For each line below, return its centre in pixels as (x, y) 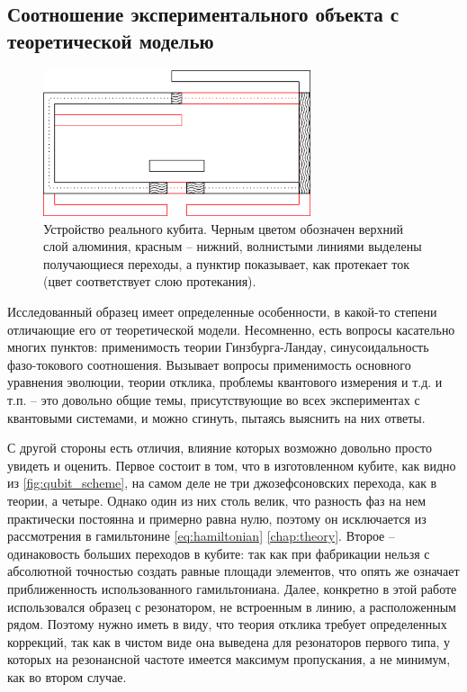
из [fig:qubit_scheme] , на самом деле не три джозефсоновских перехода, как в (222, 483)
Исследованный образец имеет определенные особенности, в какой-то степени (222, 312)
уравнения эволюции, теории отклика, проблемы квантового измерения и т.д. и (225, 382)
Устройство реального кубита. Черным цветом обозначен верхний (224, 228)
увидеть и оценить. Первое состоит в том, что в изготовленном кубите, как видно (232, 465)
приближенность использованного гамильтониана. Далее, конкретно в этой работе (232, 588)
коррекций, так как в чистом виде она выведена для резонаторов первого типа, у (229, 641)
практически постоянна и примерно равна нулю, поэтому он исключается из (217, 518)
